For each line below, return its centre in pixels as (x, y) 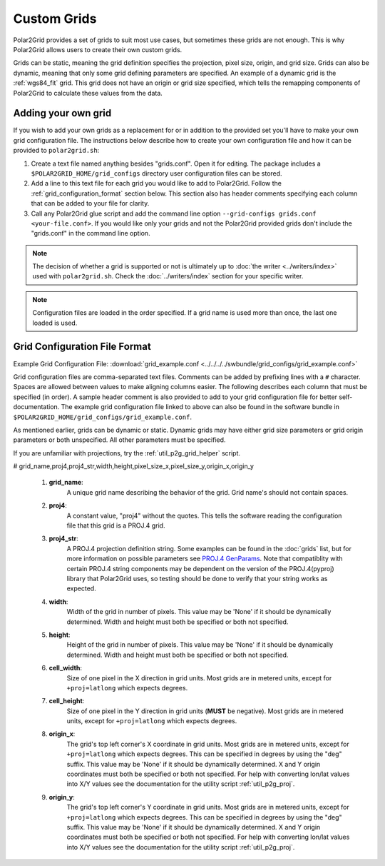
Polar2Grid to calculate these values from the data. (88, 93)
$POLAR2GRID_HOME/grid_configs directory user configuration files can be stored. (156, 173)
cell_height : (67, 701)
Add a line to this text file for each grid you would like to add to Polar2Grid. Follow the (156, 183)
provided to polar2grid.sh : (56, 151)
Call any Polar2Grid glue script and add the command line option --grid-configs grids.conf (174, 213)
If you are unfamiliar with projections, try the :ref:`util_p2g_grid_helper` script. (127, 453)
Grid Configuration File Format (82, 347)
